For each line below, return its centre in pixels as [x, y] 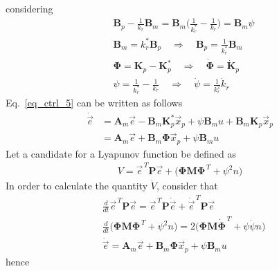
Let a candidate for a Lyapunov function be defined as [121, 153]
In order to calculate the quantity [77, 186]
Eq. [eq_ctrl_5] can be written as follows [94, 103]
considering [29, 8]
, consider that [187, 186]
